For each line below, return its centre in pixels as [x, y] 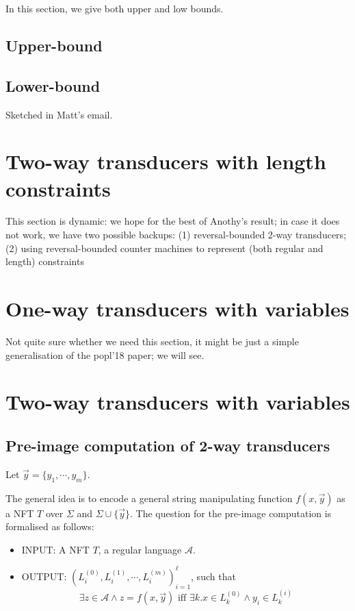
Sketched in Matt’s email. [59, 114]
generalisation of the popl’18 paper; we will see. [105, 354]
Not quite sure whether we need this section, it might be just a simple [152, 341]
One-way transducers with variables [177, 309]
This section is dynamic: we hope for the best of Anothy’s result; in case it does [173, 221]
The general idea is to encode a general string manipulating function [149, 498]
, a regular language [140, 549]
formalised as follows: [50, 526]
